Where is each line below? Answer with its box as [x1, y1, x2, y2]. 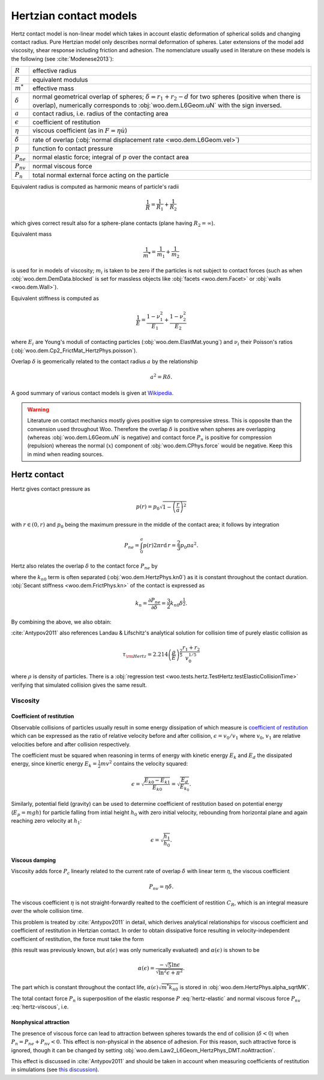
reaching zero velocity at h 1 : [11, 817, 82, 826]
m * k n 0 [161, 983, 178, 992]
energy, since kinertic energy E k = [11, 760, 97, 769]
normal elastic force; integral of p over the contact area [32, 153, 189, 161]
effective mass [32, 84, 74, 93]
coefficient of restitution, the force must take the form [11, 935, 144, 942]
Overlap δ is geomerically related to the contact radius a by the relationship [11, 358, 198, 365]
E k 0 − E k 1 [144, 776, 170, 785]
